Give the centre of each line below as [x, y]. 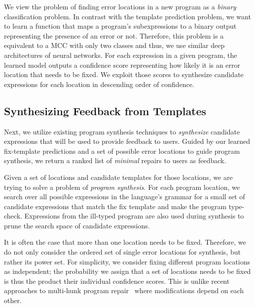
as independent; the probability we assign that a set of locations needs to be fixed [127, 271]
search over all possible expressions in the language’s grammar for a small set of [125, 197]
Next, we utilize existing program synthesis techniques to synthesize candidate [122, 131]
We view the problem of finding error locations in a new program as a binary [120, 6]
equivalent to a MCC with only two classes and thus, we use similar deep [114, 45]
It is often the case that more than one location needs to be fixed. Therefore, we [125, 242]
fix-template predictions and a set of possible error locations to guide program [122, 151]
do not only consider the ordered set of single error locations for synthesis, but [122, 252]
